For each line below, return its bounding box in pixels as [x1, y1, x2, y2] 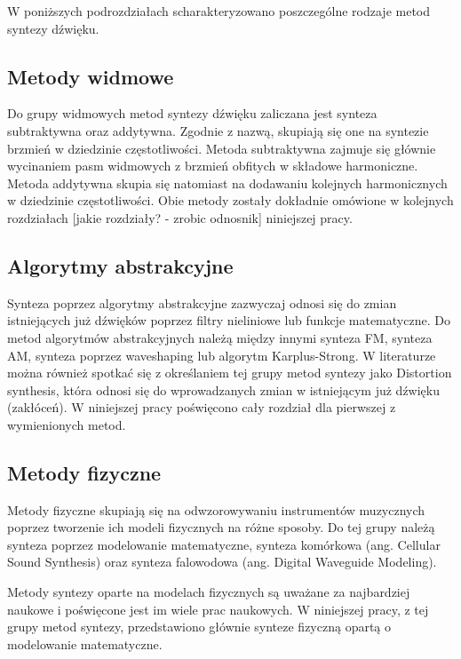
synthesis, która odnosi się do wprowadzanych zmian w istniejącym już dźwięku [7, 380, 441, 399]
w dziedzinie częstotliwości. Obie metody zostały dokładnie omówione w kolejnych [7, 191, 454, 210]
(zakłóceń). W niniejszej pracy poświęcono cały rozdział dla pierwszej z [7, 398, 396, 417]
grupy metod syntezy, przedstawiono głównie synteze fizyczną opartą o [7, 617, 392, 636]
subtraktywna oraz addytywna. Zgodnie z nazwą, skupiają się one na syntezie [7, 121, 429, 139]
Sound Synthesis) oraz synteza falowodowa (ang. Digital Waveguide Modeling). [7, 552, 437, 571]
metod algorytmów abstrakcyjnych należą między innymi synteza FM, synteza [7, 328, 433, 346]
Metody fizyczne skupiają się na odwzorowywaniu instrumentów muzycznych [7, 500, 425, 519]
